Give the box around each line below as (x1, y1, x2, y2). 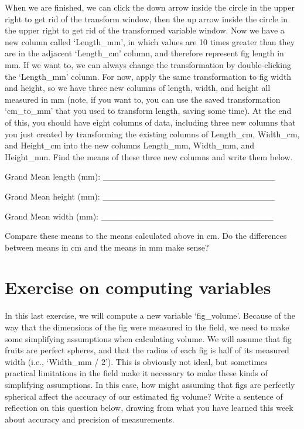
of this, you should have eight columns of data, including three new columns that (5, 116, 296, 128)
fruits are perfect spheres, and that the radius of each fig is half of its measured (5, 344, 289, 356)
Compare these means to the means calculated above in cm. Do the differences (5, 229, 287, 242)
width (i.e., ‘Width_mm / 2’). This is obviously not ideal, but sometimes (5, 355, 268, 367)
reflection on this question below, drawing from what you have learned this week (5, 401, 293, 414)
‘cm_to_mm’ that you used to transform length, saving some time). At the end (5, 104, 292, 117)
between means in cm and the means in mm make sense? (5, 241, 209, 253)
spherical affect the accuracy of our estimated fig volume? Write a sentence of (5, 390, 283, 402)
